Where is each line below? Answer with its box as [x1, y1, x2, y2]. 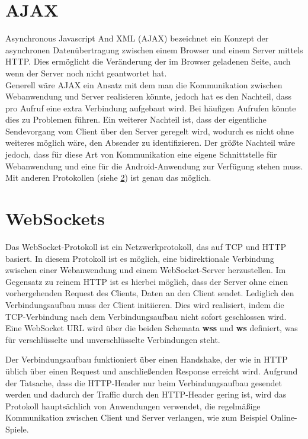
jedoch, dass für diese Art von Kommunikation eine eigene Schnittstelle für [5, 148, 277, 161]
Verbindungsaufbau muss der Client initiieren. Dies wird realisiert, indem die [5, 298, 284, 310]
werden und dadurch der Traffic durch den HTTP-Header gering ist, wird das [5, 388, 287, 400]
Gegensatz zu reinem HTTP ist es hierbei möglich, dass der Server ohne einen [5, 275, 288, 287]
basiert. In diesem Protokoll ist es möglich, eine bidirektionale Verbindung [5, 252, 274, 264]
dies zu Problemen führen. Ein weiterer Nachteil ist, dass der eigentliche [5, 113, 267, 126]
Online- [270, 411, 297, 424]
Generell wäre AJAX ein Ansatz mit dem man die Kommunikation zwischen [5, 78, 283, 91]
